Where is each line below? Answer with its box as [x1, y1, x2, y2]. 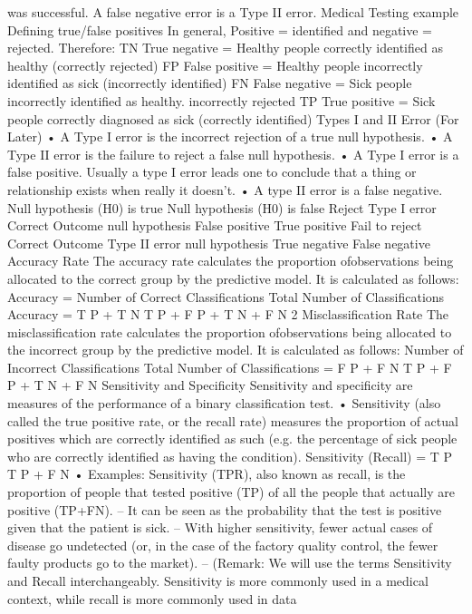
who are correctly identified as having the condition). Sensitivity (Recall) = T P [7, 446, 453, 465]
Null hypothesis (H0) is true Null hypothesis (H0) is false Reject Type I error [7, 198, 437, 217]
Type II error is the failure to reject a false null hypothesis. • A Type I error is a [7, 144, 459, 163]
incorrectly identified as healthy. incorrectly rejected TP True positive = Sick [7, 91, 436, 110]
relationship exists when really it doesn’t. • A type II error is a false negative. [7, 180, 443, 199]
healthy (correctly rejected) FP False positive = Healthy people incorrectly [7, 55, 423, 74]
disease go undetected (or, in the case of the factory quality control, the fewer [7, 535, 438, 554]
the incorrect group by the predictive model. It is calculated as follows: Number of [7, 340, 464, 359]
